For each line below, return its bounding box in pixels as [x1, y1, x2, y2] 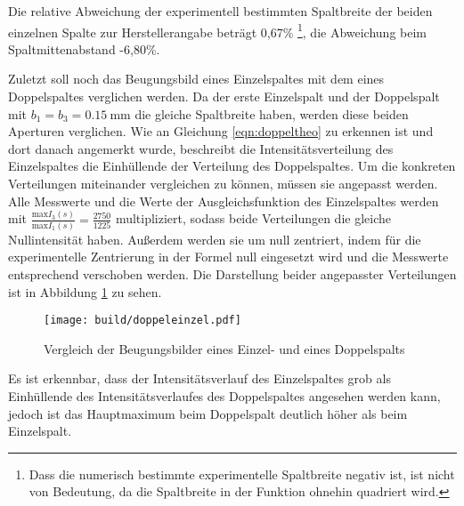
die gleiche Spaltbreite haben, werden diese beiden [134, 104, 409, 123]
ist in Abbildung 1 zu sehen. [8, 282, 162, 301]
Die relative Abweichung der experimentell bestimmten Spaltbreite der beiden [8, 2, 433, 20]
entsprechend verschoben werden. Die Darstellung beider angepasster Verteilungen [8, 265, 457, 283]
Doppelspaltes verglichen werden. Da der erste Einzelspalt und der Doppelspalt [8, 87, 440, 106]
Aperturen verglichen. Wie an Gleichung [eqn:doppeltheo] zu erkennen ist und [8, 122, 434, 141]
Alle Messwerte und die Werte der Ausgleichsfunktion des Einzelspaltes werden [8, 191, 439, 210]
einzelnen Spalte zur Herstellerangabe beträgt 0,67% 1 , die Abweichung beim [8, 20, 427, 41]
